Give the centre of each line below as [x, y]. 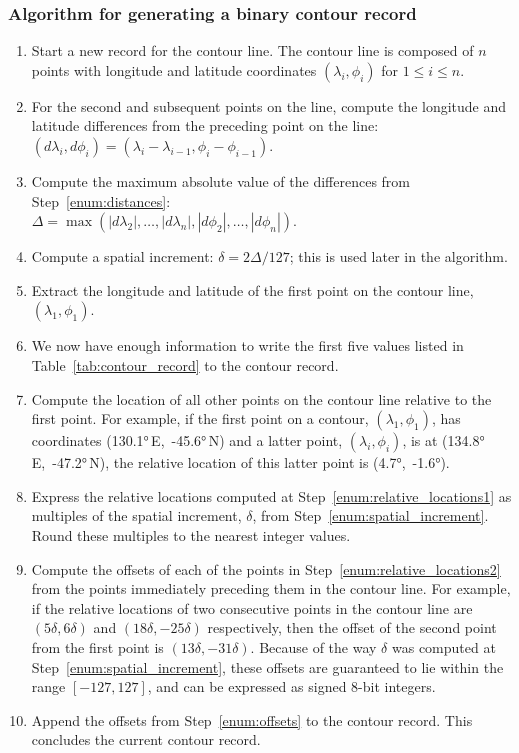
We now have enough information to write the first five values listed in [247, 345]
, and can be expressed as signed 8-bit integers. [291, 686]
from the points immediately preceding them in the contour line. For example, [271, 588]
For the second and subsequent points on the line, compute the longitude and [269, 105]
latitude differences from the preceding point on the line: [205, 125]
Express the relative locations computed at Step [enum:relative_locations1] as [271, 495]
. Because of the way [313, 646]
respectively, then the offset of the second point [352, 627]
